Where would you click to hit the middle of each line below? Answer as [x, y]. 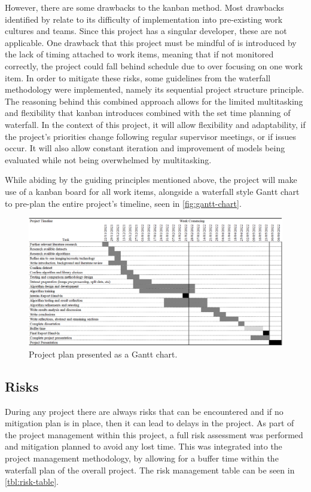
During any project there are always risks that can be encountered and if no [144, 411]
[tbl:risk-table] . [32, 482]
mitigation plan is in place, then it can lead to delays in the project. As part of [150, 423]
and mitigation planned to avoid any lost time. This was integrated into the [144, 446]
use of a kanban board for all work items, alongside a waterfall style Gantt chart [152, 191]
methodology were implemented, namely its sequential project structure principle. [155, 89]
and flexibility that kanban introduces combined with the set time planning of [148, 113]
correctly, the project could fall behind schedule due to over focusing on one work [154, 65]
